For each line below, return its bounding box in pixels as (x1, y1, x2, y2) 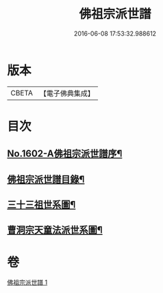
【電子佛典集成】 (39, 89, 95, 98)
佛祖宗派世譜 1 (7, 279, 48, 287)
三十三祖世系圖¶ (7, 199, 76, 211)
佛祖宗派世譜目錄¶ (7, 173, 85, 185)
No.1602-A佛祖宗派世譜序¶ (7, 148, 123, 160)
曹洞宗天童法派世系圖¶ (7, 224, 103, 236)
